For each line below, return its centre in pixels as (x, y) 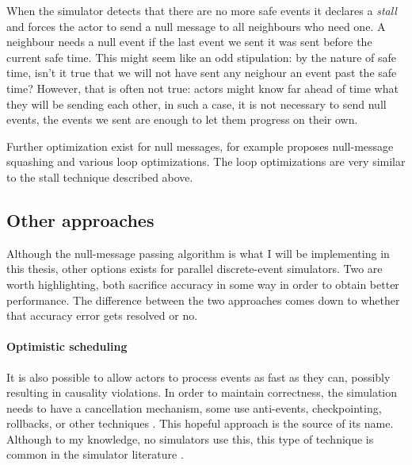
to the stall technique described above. (100, 177)
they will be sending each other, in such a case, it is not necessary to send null (196, 104)
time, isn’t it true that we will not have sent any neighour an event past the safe (202, 73)
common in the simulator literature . (95, 454)
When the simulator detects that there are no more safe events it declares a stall (202, 10)
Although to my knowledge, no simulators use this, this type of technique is (190, 438)
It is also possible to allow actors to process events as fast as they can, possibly (198, 377)
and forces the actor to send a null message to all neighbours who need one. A (196, 26)
